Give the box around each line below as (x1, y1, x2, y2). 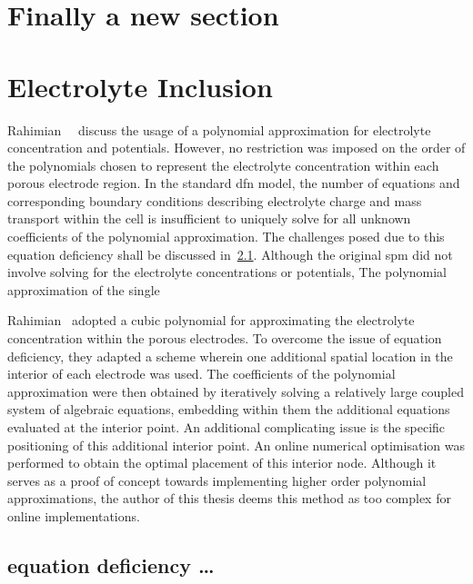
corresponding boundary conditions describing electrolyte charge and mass (7, 191, 422, 210)
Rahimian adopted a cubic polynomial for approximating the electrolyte (7, 311, 415, 330)
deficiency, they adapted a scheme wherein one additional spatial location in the (7, 346, 453, 365)
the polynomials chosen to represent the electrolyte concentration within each (7, 155, 439, 174)
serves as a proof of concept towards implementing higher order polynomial (7, 470, 427, 490)
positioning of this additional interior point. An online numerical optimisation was (7, 435, 465, 454)
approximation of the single (7, 280, 160, 299)
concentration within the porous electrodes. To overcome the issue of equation (7, 329, 442, 348)
